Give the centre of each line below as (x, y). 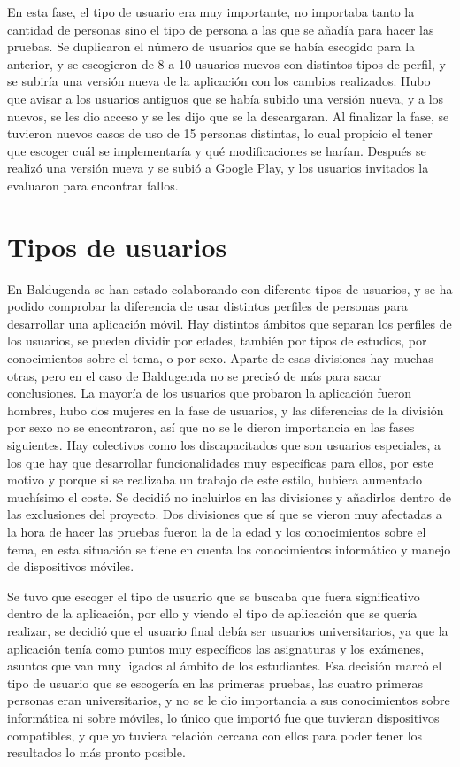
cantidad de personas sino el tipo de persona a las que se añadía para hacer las (221, 29)
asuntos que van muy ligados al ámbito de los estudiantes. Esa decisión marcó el (225, 666)
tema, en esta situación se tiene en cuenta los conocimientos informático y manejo (229, 549)
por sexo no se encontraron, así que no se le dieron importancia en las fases (211, 427)
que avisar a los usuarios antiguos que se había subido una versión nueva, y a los (226, 98)
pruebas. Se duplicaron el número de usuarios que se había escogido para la (211, 46)
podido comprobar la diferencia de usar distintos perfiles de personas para (207, 306)
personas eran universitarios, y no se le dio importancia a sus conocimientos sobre (229, 700)
